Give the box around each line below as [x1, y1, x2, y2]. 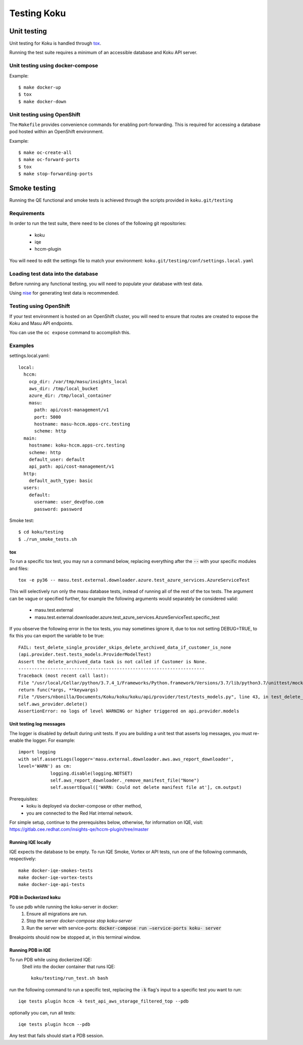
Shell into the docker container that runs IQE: [22, 963, 116, 970]
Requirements [9, 210, 45, 217]
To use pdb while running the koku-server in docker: [9, 904, 119, 910]
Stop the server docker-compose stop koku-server [26, 918, 132, 924]
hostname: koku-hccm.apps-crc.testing [28, 443, 125, 448]
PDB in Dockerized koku [9, 894, 61, 901]
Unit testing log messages [9, 721, 66, 727]
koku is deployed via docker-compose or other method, [26, 803, 142, 809]
